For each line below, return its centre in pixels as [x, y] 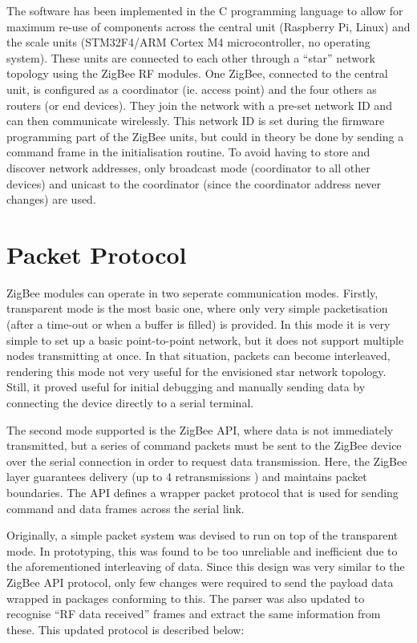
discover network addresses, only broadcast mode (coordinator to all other [188, 167]
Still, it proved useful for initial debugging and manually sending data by [186, 387]
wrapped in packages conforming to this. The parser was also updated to [186, 598]
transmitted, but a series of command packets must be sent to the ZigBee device [204, 445]
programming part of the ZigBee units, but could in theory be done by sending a [205, 136]
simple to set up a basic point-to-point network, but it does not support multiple [205, 340]
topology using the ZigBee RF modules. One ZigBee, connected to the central [197, 73]
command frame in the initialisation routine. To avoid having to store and [188, 152]
